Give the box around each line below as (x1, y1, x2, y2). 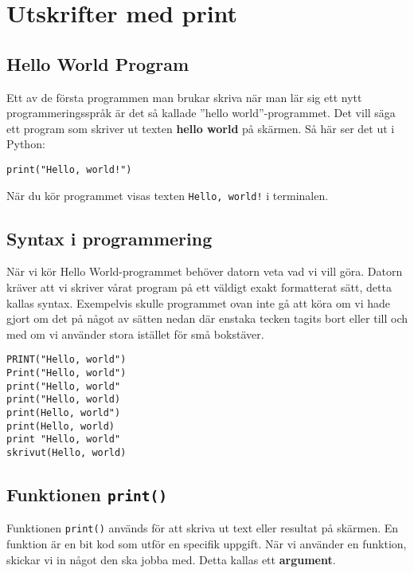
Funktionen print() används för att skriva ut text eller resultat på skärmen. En (6, 520, 399, 536)
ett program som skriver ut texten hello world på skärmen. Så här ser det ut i (6, 120, 395, 136)
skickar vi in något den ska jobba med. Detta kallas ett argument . (6, 551, 336, 567)
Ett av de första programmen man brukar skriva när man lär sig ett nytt (6, 88, 362, 105)
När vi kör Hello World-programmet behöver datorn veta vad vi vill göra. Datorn (6, 263, 403, 280)
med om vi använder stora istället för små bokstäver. (6, 325, 264, 342)
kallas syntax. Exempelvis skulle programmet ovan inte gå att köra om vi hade (6, 294, 391, 311)
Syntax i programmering (6, 226, 213, 250)
